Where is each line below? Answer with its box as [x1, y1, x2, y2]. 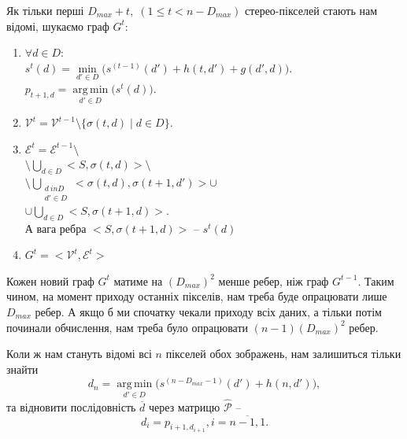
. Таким [357, 272, 394, 289]
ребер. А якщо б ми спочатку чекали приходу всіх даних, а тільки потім [35, 304, 382, 319]
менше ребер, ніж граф [218, 272, 329, 289]
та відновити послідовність [6, 398, 136, 415]
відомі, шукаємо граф [6, 17, 109, 34]
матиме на [113, 272, 163, 289]
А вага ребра [24, 219, 87, 236]
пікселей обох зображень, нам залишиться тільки [165, 345, 401, 362]
